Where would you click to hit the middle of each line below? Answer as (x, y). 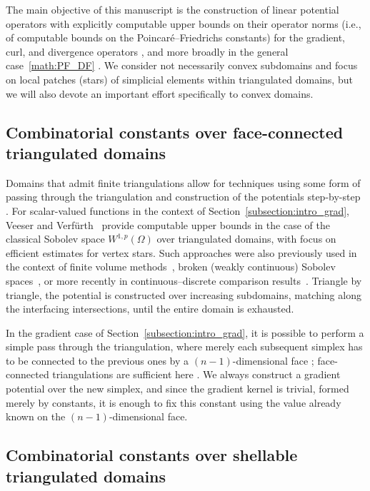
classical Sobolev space (55, 239)
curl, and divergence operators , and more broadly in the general (147, 51)
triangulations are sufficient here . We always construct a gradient (196, 374)
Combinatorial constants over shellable (152, 455)
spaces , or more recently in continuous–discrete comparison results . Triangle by (184, 280)
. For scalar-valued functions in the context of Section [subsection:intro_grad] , (178, 210)
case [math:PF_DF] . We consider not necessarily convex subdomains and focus (182, 65)
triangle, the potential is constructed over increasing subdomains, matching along (184, 294)
